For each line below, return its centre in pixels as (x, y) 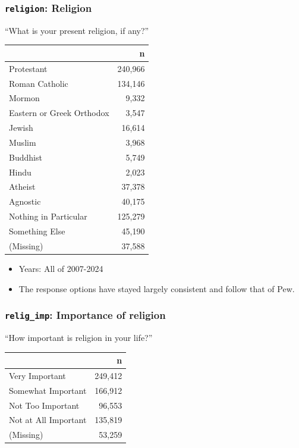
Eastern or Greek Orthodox (59, 113)
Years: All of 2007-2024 (61, 268)
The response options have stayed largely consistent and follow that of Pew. (157, 288)
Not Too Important (44, 405)
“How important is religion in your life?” (79, 337)
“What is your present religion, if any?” (77, 30)
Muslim (23, 142)
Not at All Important (48, 420)
